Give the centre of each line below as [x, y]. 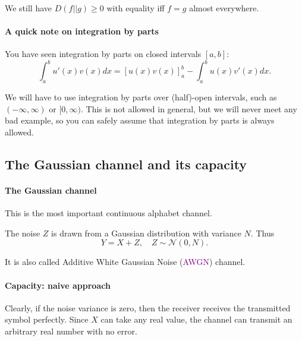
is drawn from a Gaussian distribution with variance [146, 233]
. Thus [262, 233]
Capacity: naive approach [58, 285]
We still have [29, 8]
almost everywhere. [224, 8]
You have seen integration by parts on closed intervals [103, 54]
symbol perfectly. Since [47, 319]
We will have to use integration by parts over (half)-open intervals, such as [141, 97]
